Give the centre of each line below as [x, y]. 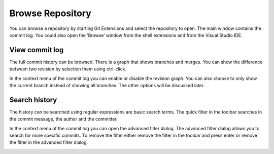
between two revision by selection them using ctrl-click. [68, 69]
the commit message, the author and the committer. [63, 119]
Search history [33, 100]
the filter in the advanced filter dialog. [49, 142]
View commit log [37, 50]
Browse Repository [50, 13]
